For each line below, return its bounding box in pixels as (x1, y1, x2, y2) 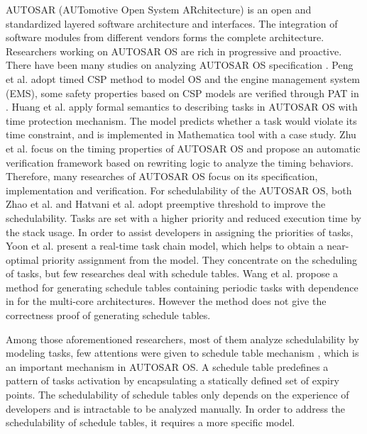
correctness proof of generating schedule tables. (6, 308, 211, 323)
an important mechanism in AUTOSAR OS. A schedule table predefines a (6, 359, 329, 374)
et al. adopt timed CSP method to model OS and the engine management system (6, 71, 360, 86)
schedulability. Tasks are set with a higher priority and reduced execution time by (6, 210, 362, 225)
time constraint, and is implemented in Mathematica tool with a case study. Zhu (6, 127, 356, 142)
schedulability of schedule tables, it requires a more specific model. (6, 415, 295, 430)
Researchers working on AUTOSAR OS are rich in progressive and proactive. (6, 43, 342, 58)
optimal (6, 252, 39, 267)
